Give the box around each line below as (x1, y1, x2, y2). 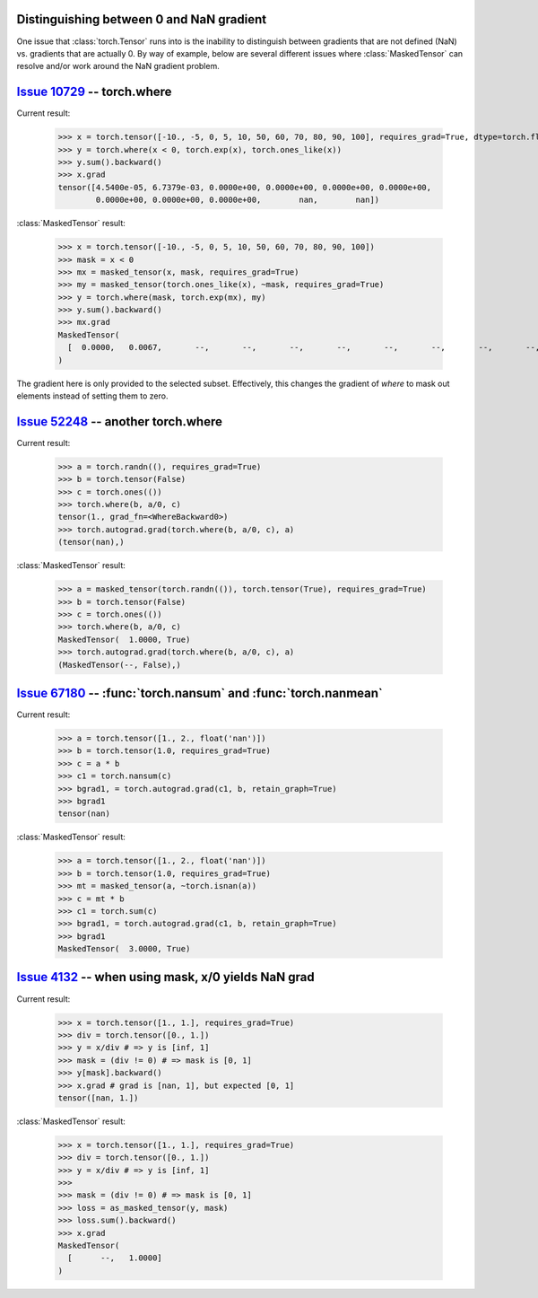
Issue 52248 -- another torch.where (16, 414, 223, 429)
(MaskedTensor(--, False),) (57, 660, 181, 670)
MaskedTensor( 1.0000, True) (57, 634, 191, 645)
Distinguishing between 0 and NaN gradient (16, 12, 267, 27)
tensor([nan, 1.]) (57, 1092, 139, 1103)
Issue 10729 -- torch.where (16, 84, 172, 100)
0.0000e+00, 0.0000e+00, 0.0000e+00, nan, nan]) (95, 195, 380, 206)
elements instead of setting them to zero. (16, 390, 169, 401)
